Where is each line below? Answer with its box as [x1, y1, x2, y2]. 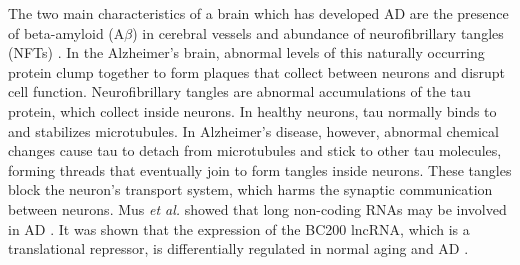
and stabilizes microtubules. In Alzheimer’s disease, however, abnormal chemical [8, 120, 499, 141]
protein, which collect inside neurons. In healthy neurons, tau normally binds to [8, 100, 497, 121]
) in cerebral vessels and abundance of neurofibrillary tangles [132, 22, 504, 43]
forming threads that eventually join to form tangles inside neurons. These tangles [8, 159, 512, 180]
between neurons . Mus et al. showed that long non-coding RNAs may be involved [8, 198, 507, 219]
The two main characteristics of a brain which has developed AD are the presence [8, 3, 509, 23]
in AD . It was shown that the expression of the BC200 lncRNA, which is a [8, 218, 470, 239]
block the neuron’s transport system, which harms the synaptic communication [8, 179, 493, 200]
